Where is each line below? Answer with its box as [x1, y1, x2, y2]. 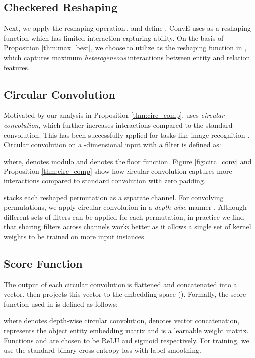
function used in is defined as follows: [4, 298, 118, 309]
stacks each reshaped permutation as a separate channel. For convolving [4, 192, 224, 202]
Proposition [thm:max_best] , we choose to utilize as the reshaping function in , [4, 42, 247, 53]
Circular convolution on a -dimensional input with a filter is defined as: [4, 139, 221, 150]
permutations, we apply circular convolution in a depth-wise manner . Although [4, 202, 247, 212]
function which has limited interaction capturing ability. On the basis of [4, 32, 224, 43]
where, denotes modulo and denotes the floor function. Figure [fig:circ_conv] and [4, 156, 252, 166]
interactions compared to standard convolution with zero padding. [4, 175, 206, 185]
